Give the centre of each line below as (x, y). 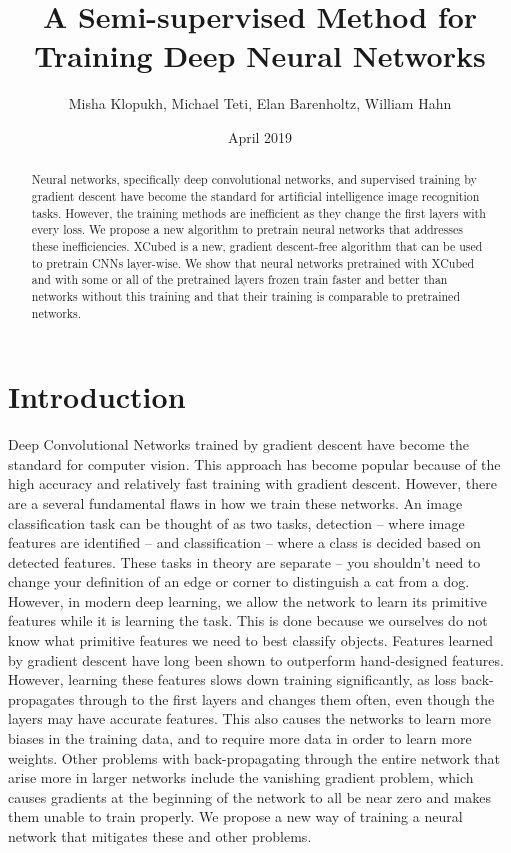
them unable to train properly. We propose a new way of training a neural (235, 816)
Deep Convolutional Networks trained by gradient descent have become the (238, 444)
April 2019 (260, 136)
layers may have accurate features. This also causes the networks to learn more (249, 718)
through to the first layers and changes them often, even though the (286, 698)
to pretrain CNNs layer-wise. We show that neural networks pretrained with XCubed (253, 262)
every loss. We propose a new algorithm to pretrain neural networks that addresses (247, 229)
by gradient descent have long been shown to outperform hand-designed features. (256, 659)
